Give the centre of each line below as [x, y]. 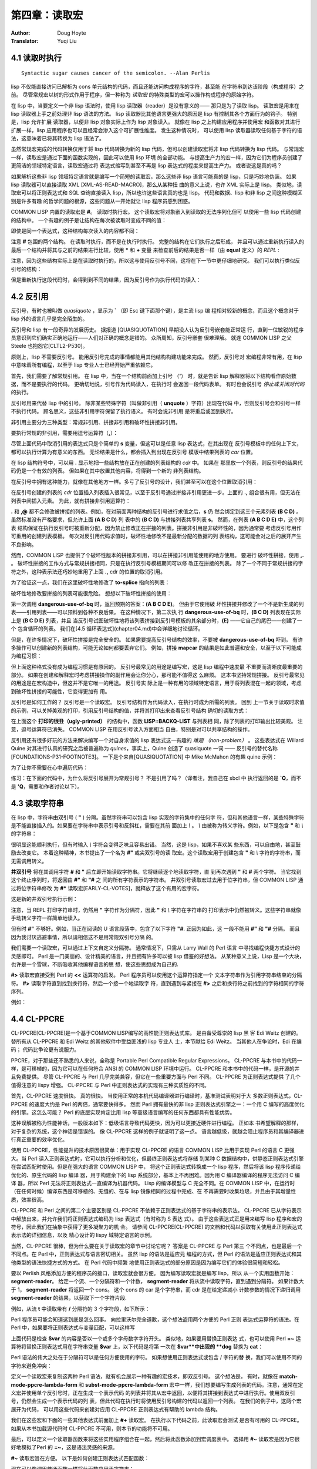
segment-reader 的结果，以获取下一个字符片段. [69, 1298]
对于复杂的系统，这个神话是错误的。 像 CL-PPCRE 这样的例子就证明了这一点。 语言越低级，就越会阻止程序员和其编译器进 [158, 1131]
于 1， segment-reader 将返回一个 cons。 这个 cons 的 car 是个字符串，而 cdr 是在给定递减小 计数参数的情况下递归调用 [156, 1289]
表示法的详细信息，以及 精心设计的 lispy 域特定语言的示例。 [83, 1235]
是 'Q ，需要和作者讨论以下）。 [47, 786]
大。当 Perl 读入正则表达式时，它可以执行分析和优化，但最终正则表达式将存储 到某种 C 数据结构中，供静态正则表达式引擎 [157, 1158]
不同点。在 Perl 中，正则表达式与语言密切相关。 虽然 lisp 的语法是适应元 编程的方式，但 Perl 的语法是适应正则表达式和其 [156, 1254]
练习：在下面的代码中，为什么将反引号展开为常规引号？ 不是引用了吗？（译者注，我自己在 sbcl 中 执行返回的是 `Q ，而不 [156, 778]
